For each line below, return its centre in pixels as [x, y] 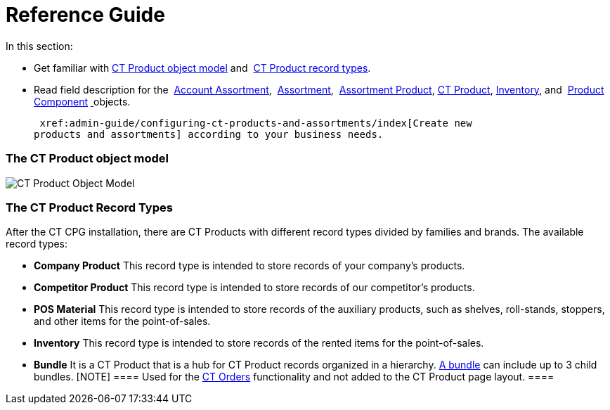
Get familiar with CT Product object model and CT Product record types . [202, 68]
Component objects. [82, 101]
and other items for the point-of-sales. [122, 321]
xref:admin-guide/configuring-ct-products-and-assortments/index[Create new [256, 123]
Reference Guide [85, 15]
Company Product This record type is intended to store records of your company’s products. [249, 266]
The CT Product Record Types [89, 207]
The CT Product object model [87, 159]
